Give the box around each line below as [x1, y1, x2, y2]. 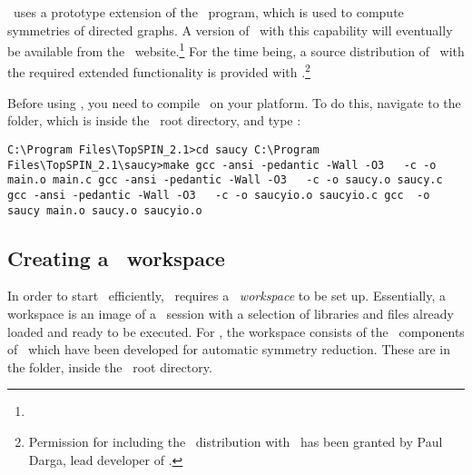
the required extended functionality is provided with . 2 [7, 60, 310, 82]
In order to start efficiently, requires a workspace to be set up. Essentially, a [7, 286, 447, 305]
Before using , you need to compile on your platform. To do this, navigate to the [7, 93, 461, 112]
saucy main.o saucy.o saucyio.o [7, 203, 202, 217]
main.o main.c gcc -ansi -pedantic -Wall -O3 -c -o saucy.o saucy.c [7, 173, 443, 187]
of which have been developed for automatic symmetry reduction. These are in [7, 340, 450, 359]
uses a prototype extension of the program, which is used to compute [13, 3, 404, 21]
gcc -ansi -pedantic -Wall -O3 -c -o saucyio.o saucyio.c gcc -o [7, 188, 430, 202]
